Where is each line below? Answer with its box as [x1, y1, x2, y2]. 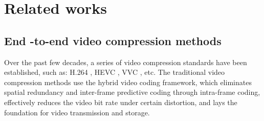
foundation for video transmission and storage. [4, 107, 150, 117]
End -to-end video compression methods [4, 32, 222, 48]
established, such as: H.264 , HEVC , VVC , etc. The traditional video [4, 67, 225, 77]
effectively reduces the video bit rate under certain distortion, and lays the [4, 96, 237, 107]
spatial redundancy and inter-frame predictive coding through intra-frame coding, [4, 87, 260, 97]
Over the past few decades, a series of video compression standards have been [4, 56, 247, 67]
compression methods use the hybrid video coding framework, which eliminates [4, 76, 252, 87]
